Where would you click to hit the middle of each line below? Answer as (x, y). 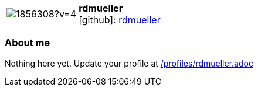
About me (28, 43)
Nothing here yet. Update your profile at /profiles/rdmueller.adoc (129, 63)
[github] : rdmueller (120, 20)
